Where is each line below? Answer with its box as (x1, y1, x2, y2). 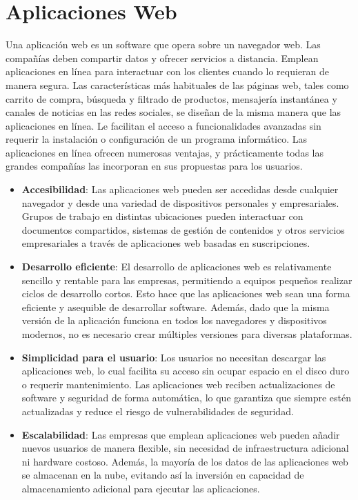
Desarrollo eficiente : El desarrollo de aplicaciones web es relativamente (21, 259, 332, 274)
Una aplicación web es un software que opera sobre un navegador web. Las (6, 37, 321, 52)
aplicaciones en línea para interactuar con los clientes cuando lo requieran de (6, 64, 330, 79)
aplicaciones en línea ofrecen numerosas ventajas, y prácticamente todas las (6, 145, 324, 159)
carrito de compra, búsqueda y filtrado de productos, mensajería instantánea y (6, 91, 337, 106)
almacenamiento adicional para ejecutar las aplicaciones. (21, 481, 260, 495)
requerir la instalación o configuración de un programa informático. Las (6, 132, 307, 146)
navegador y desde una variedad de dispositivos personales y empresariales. (21, 195, 339, 210)
